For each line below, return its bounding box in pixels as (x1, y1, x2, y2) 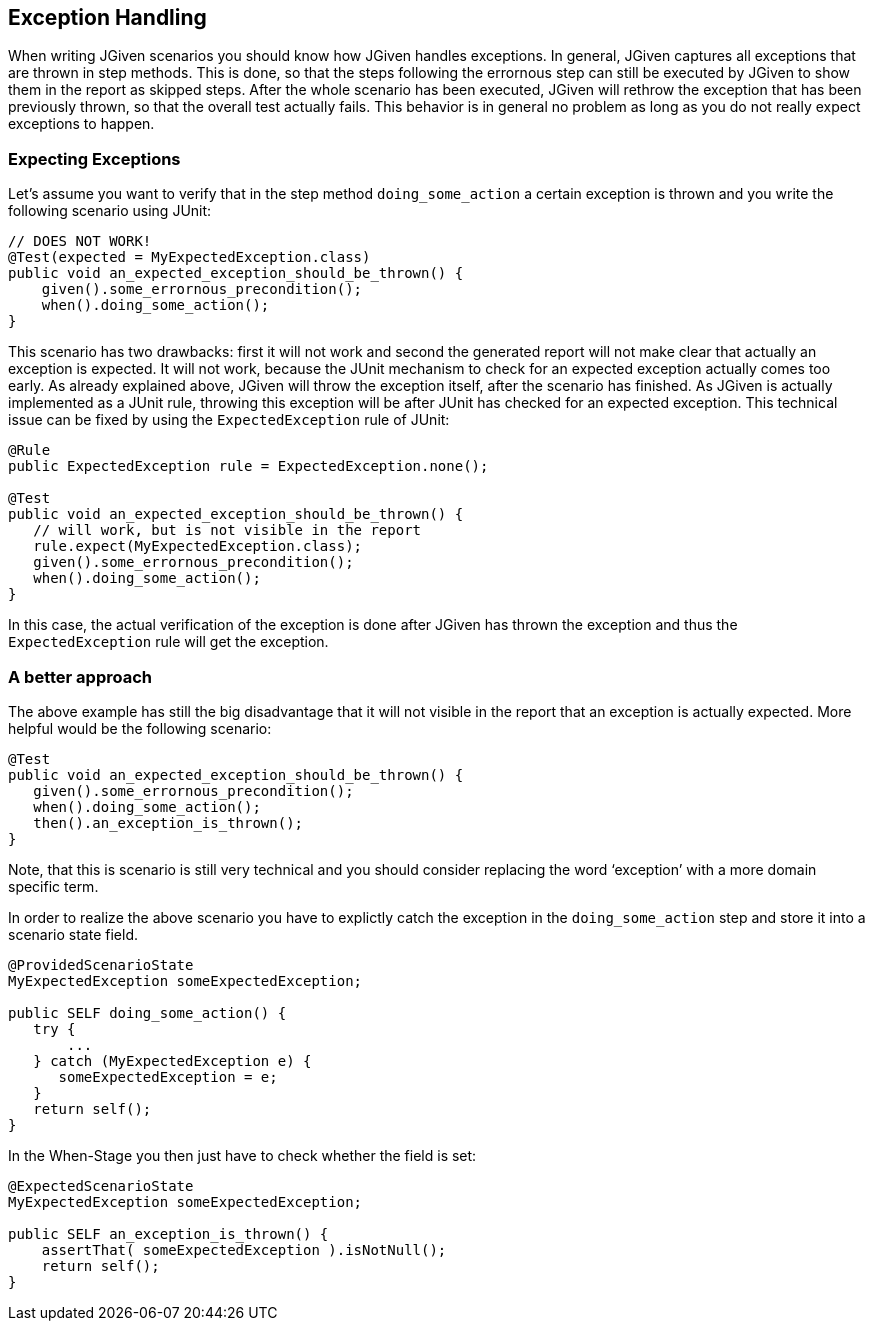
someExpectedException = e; (58, 1068, 278, 1085)
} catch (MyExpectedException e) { (33, 1052, 312, 1069)
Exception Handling (8, 5, 207, 30)
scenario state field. (8, 925, 138, 943)
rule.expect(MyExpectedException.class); (33, 538, 363, 555)
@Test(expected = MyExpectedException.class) (8, 249, 371, 266)
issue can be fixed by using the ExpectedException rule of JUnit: (8, 411, 450, 429)
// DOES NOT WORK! (8, 233, 152, 250)
